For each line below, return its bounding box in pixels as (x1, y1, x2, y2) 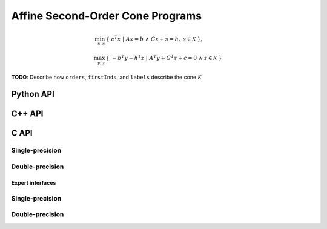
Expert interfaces (11, 179, 56, 186)
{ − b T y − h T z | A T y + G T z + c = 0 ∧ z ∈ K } (106, 53, 222, 61)
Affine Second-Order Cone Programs (11, 9, 202, 22)
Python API (11, 89, 54, 99)
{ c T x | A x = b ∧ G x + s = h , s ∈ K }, (106, 34, 203, 42)
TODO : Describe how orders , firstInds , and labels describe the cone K (11, 73, 202, 81)
